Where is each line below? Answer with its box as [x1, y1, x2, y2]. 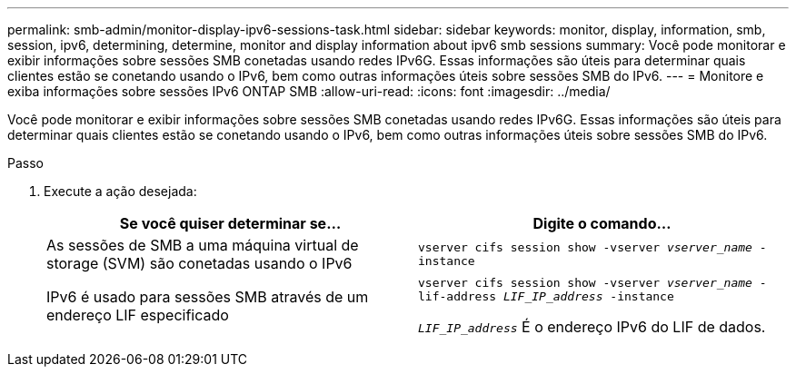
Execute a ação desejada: [44, 183, 197, 199]
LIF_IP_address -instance [502, 290, 674, 303]
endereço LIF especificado [46, 306, 229, 324]
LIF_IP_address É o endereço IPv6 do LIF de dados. [418, 318, 766, 336]
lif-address [418, 290, 497, 303]
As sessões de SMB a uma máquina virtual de [46, 236, 359, 254]
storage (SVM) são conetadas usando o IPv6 [46, 254, 353, 272]
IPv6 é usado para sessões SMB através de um [46, 288, 369, 306]
